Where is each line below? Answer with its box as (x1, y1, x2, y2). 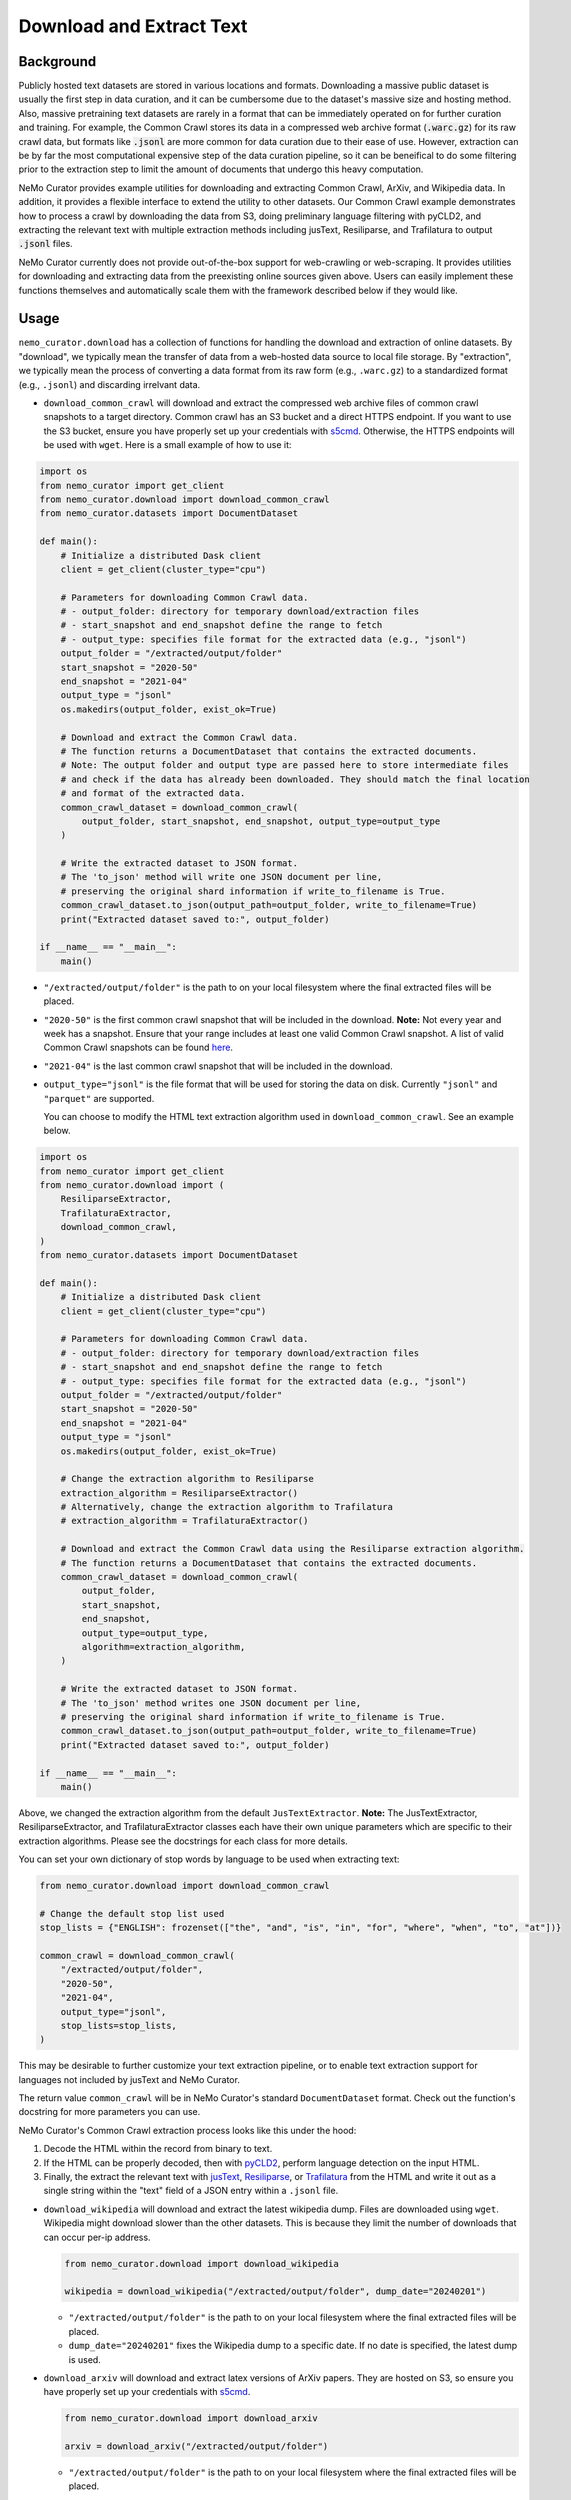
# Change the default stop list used (39, 1908, 225, 1919)
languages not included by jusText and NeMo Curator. (18, 2073, 240, 2085)
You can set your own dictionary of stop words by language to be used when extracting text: (18, 1853, 400, 1865)
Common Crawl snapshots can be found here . (43, 1041, 234, 1054)
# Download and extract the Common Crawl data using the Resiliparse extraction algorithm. (60, 1543, 525, 1555)
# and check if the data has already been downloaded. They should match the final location (60, 773, 530, 785)
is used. (68, 2353, 102, 2365)
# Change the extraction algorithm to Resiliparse (60, 1473, 314, 1485)
